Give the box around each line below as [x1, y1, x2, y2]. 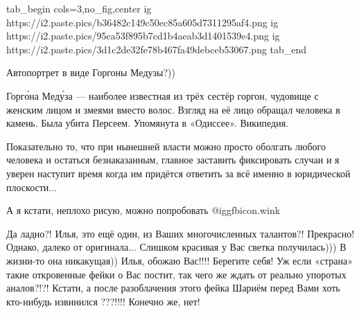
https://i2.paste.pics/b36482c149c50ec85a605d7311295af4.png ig [6, 15, 279, 29]
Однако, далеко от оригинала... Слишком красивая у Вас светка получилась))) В [6, 240, 347, 254]
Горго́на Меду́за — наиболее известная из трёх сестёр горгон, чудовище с [6, 88, 319, 102]
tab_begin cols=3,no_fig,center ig [6, 1, 152, 15]
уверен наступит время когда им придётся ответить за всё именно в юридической [6, 166, 351, 180]
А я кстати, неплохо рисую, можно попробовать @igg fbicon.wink [6, 203, 281, 217]
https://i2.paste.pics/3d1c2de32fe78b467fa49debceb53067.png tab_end [6, 42, 307, 56]
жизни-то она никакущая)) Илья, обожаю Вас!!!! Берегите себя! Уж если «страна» [6, 253, 353, 267]
